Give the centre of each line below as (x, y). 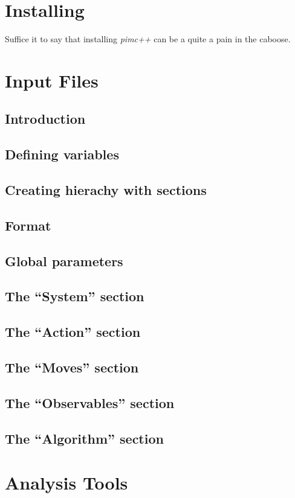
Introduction (45, 119)
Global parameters (64, 260)
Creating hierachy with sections (106, 190)
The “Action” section (73, 332)
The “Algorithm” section (84, 438)
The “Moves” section (72, 367)
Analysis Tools (66, 483)
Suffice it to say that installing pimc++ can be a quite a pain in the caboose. (148, 39)
